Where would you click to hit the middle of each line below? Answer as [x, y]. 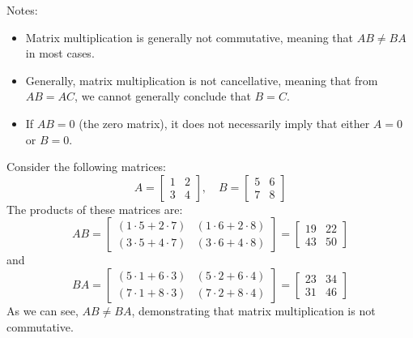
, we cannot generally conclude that [163, 96]
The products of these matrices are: [95, 209]
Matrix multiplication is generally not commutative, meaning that [189, 37]
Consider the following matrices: [87, 167]
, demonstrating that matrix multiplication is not [253, 310]
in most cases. [60, 53]
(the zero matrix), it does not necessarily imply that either [224, 123]
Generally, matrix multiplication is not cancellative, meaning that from [202, 80]
